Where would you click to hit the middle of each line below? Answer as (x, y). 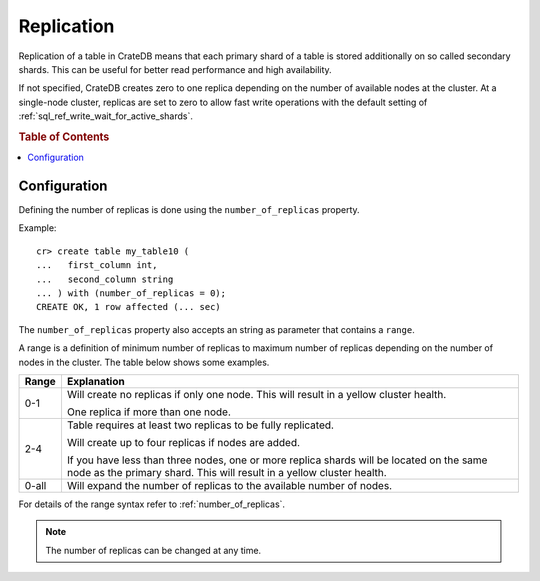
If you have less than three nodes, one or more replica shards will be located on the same (277, 460)
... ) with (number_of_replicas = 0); (131, 293)
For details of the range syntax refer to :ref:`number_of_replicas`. (151, 504)
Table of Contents (64, 137)
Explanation (95, 381)
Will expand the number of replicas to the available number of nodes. (229, 485)
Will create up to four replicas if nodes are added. (183, 442)
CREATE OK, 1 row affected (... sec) (129, 307)
